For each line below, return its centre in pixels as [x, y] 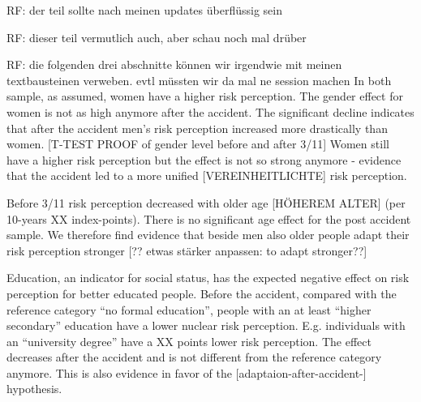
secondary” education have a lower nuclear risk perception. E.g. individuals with [206, 325]
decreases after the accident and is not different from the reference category [194, 357]
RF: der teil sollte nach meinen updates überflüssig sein [144, 10]
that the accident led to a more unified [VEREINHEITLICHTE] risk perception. [207, 175]
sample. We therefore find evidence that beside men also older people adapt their [208, 235]
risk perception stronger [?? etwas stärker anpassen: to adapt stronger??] [187, 250]
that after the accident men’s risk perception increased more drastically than [197, 128]
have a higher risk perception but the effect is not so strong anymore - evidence [204, 159]
